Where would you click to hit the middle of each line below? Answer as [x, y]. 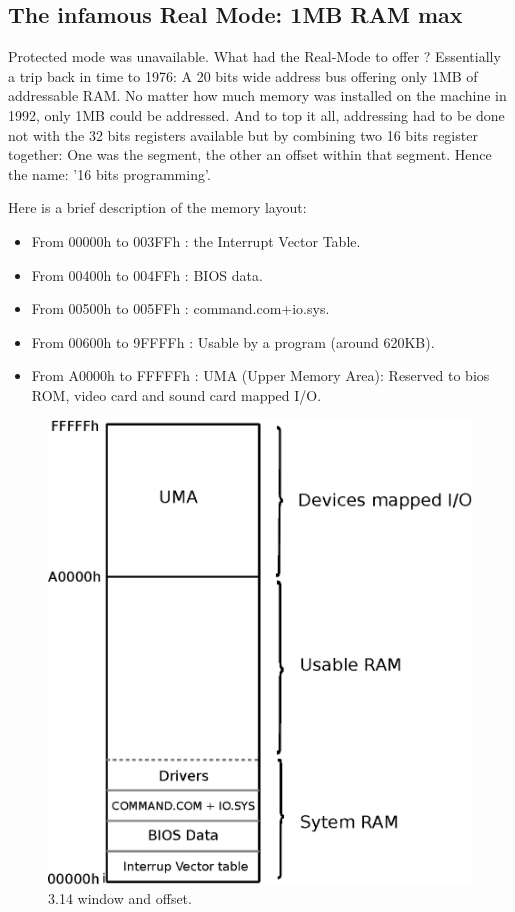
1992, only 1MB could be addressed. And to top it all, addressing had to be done [256, 114]
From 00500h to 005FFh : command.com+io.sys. [180, 308]
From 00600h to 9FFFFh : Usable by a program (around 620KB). [233, 341]
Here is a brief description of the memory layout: [157, 207]
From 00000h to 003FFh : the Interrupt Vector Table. [196, 240]
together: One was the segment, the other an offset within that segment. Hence [250, 154]
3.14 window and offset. [120, 898]
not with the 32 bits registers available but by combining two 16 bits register [243, 134]
